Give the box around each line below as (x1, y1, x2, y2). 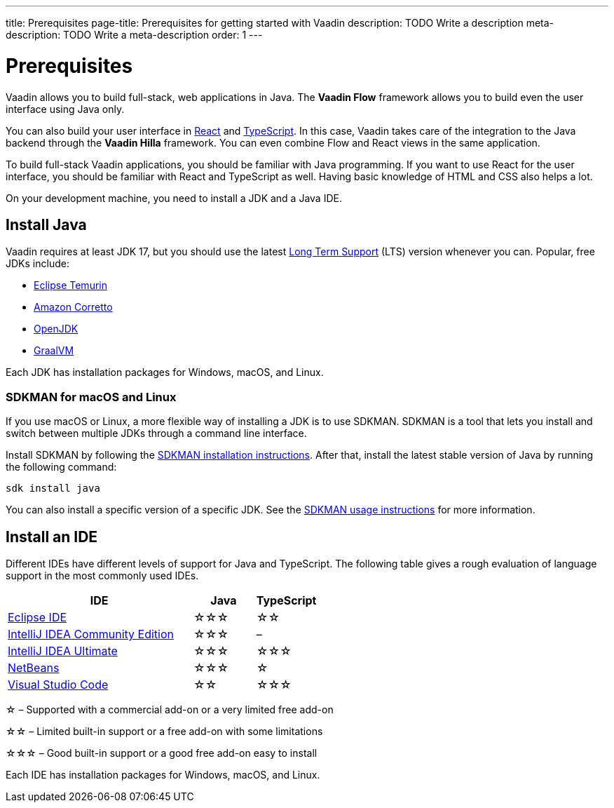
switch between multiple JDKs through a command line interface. (6, 427, 307, 440)
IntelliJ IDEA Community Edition (8, 626, 174, 641)
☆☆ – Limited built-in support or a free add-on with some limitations (6, 725, 323, 737)
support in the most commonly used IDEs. (6, 569, 199, 581)
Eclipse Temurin (34, 279, 107, 292)
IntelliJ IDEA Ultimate (8, 643, 118, 658)
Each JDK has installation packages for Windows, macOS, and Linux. (6, 366, 324, 379)
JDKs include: (6, 257, 69, 270)
